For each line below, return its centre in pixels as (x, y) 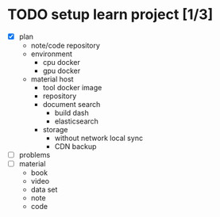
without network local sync (99, 138)
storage (55, 129)
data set (44, 190)
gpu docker (62, 70)
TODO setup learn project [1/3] (110, 15)
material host (52, 79)
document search (71, 104)
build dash (71, 113)
